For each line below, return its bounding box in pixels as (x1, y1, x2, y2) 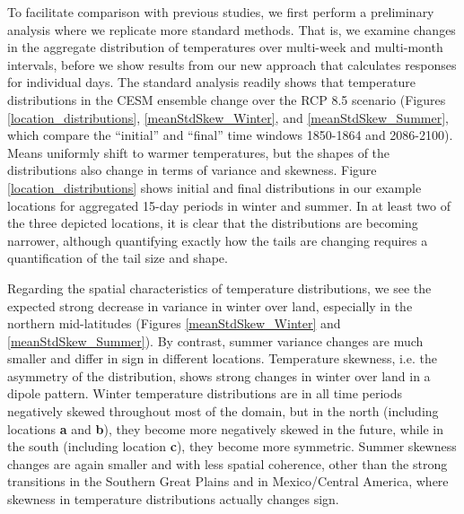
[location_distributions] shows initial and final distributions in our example (7, 178, 422, 196)
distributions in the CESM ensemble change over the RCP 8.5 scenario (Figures (7, 90, 446, 109)
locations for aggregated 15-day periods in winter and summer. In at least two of (7, 196, 451, 214)
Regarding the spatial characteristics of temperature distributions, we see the (7, 278, 432, 297)
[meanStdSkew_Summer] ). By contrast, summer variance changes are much (7, 331, 424, 350)
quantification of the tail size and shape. (7, 248, 228, 267)
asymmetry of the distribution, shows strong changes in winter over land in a (7, 366, 431, 385)
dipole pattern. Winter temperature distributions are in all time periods (7, 384, 403, 403)
